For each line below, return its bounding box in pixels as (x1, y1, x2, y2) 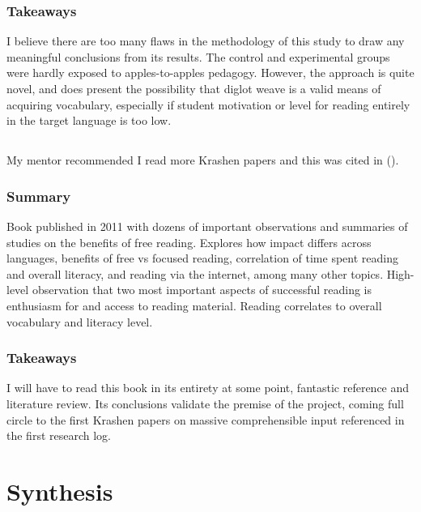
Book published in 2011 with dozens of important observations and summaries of (6, 217, 408, 234)
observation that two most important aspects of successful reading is (32, 281, 372, 298)
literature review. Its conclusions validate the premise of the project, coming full (6, 395, 404, 412)
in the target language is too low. (6, 112, 172, 129)
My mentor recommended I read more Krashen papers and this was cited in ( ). (6, 151, 399, 169)
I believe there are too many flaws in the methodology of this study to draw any (6, 32, 405, 49)
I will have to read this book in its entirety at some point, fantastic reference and (6, 379, 410, 396)
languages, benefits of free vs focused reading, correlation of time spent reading (6, 250, 398, 267)
